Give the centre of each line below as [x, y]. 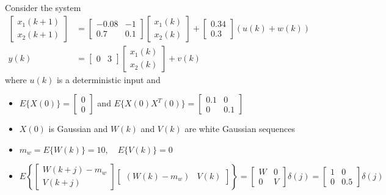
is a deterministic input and [108, 79]
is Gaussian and [78, 129]
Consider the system [43, 7]
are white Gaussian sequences [240, 129]
